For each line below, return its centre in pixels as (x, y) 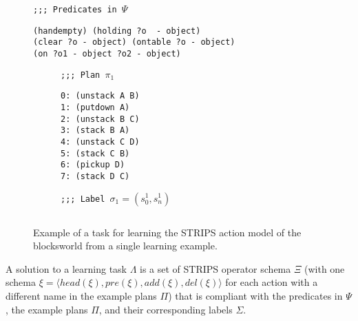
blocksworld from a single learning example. (125, 246)
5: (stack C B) (95, 153)
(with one (324, 268)
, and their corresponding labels (166, 309)
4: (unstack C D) (100, 142)
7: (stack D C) (95, 176)
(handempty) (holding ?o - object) (117, 31)
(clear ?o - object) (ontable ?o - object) (134, 42)
